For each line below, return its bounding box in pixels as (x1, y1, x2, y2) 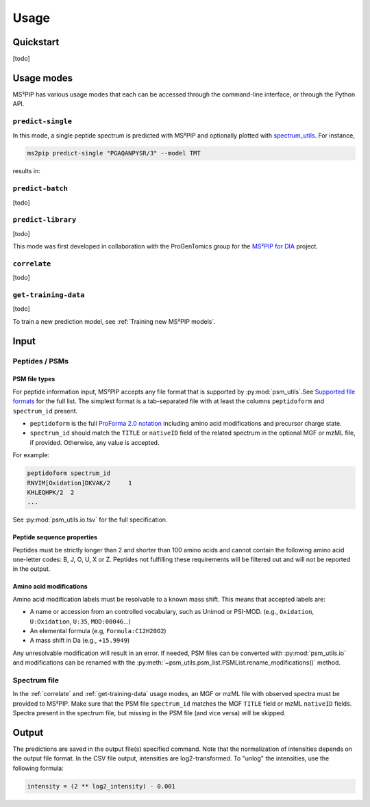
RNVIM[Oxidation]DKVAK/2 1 (27, 479, 133, 487)
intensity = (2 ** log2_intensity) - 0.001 (27, 782, 176, 790)
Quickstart (12, 36, 60, 48)
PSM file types (12, 375, 56, 383)
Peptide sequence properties (12, 533, 98, 541)
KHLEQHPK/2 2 (27, 488, 75, 496)
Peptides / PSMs (12, 356, 69, 366)
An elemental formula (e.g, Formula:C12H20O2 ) (29, 627, 167, 635)
